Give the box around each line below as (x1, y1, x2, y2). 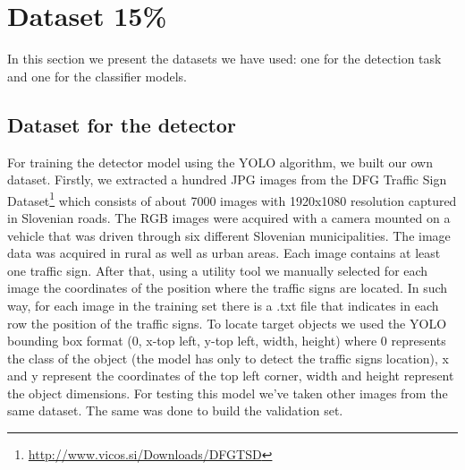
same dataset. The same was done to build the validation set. (7, 401, 343, 420)
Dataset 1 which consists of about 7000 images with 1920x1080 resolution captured (7, 188, 457, 209)
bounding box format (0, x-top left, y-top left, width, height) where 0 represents (7, 331, 446, 350)
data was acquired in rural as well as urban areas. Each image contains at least (7, 244, 441, 262)
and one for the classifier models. (7, 66, 187, 85)
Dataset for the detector (7, 110, 236, 138)
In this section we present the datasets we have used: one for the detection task (7, 49, 442, 68)
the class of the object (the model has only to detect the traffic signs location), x (7, 348, 449, 367)
